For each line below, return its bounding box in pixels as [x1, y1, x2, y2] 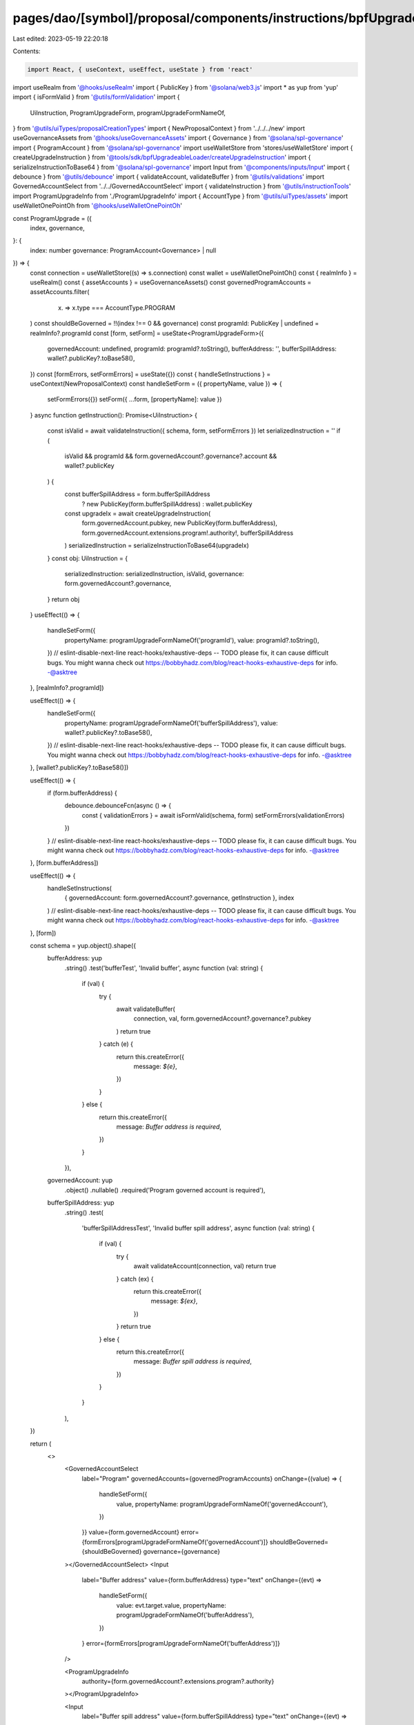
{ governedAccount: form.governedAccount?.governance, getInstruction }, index [64, 894, 295, 902]
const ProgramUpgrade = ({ [12, 214, 92, 222]
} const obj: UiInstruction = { [47, 554, 128, 562]
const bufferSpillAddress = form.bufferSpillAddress [64, 490, 210, 498]
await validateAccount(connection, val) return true [133, 1262, 277, 1270]
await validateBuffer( [116, 1005, 175, 1013]
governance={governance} [143, 1548, 221, 1556]
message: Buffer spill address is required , [133, 1357, 252, 1366]
